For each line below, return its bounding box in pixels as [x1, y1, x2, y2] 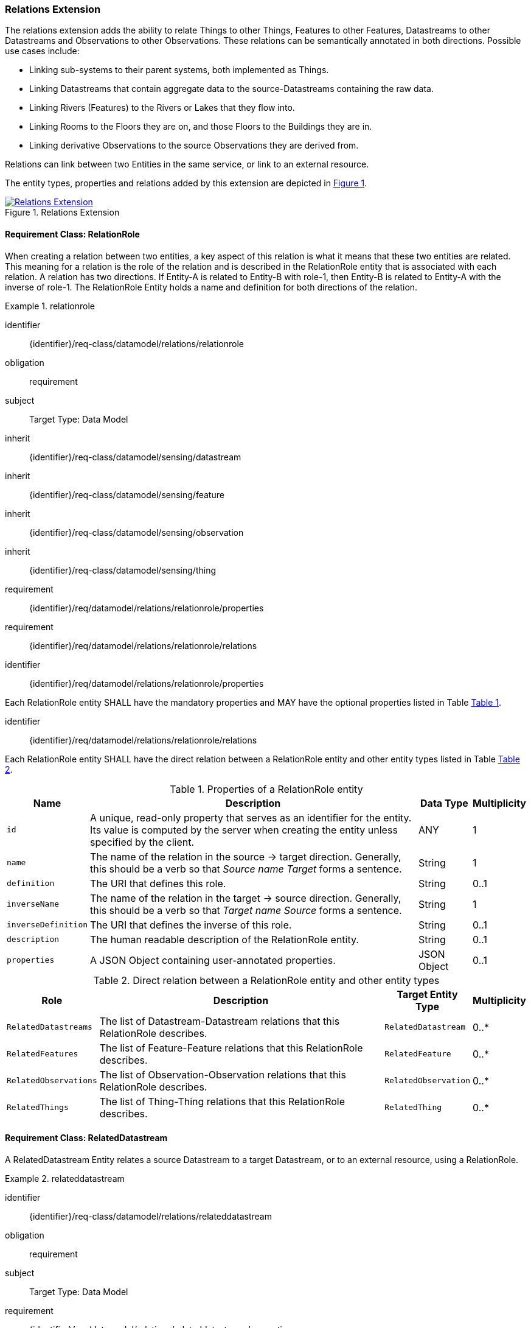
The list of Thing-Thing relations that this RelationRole [99, 1095, 345, 1108]
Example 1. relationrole [5, 300, 95, 311]
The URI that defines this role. [90, 877, 226, 890]
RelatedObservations [7, 1076, 97, 1086]
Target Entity [397, 988, 458, 1000]
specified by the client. [90, 835, 195, 848]
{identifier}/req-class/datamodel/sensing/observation [29, 527, 244, 538]
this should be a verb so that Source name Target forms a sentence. [90, 862, 402, 875]
